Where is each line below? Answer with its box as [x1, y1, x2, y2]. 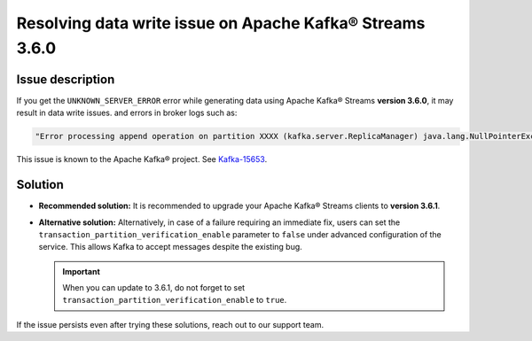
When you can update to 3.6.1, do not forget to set [62, 283, 246, 293]
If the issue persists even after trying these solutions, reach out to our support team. [16, 319, 325, 329]
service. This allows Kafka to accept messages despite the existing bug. [38, 242, 303, 252]
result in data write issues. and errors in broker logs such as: [16, 107, 238, 119]
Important [62, 266, 101, 276]
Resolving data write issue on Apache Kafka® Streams [16, 13, 426, 33]
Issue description [16, 72, 115, 87]
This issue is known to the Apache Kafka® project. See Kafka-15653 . [16, 154, 268, 165]
